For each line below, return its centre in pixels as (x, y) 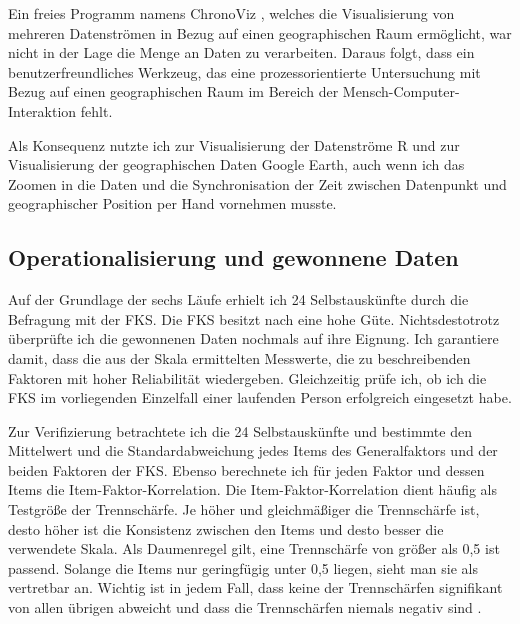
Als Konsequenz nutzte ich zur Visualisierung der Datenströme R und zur (234, 144)
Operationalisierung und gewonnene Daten (233, 257)
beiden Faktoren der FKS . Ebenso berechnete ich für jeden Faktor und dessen (246, 469)
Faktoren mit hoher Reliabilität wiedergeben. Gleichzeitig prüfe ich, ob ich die (247, 377)
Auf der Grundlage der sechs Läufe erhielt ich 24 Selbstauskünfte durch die (238, 299)
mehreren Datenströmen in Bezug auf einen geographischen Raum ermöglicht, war (260, 32)
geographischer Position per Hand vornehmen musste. (172, 203)
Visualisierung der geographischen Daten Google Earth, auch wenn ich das (236, 164)
